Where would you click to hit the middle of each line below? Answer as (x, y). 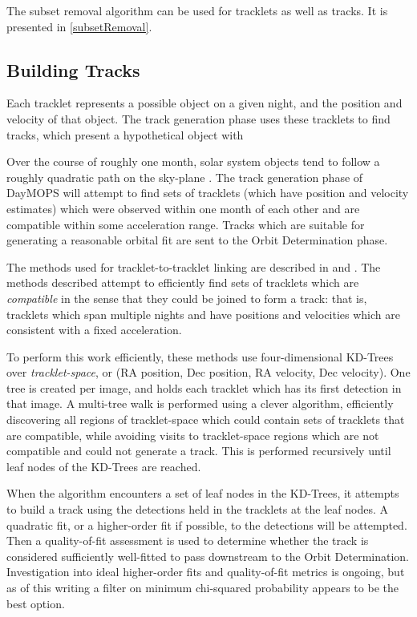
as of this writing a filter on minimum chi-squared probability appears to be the (202, 588)
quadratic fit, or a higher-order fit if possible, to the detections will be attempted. (207, 524)
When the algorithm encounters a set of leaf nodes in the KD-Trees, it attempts (203, 493)
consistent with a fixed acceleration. (94, 330)
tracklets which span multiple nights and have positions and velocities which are (203, 314)
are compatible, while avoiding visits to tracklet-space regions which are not (193, 435)
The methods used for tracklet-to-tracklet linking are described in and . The (194, 266)
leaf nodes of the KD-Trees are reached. (104, 466)
